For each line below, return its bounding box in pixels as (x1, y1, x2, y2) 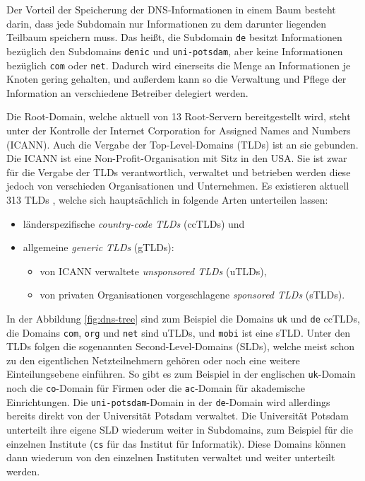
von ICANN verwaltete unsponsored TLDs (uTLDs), (40, 263, 267, 278)
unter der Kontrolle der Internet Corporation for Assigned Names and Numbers (6, 122, 351, 137)
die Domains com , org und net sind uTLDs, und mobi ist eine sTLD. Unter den (6, 325, 350, 340)
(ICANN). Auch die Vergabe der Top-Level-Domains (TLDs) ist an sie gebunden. (6, 137, 359, 151)
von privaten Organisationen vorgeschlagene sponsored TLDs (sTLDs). (40, 287, 345, 302)
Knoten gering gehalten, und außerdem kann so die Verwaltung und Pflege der (6, 71, 347, 86)
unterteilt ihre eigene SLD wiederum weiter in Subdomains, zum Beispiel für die (6, 422, 353, 436)
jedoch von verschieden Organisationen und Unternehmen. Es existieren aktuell (6, 178, 349, 193)
